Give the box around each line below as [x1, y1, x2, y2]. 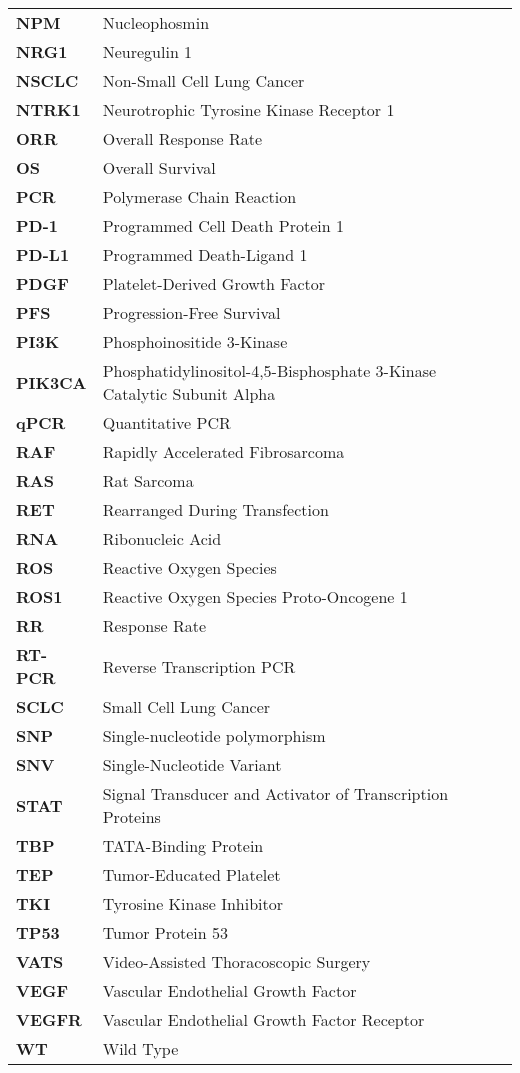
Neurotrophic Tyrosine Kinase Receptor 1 [102, 98, 395, 121]
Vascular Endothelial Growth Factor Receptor [102, 1008, 425, 1031]
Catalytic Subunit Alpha [102, 382, 276, 405]
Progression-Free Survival [102, 301, 281, 324]
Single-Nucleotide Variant [102, 753, 282, 776]
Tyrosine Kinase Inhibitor [102, 892, 284, 915]
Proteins [102, 805, 161, 828]
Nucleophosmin [102, 11, 210, 34]
